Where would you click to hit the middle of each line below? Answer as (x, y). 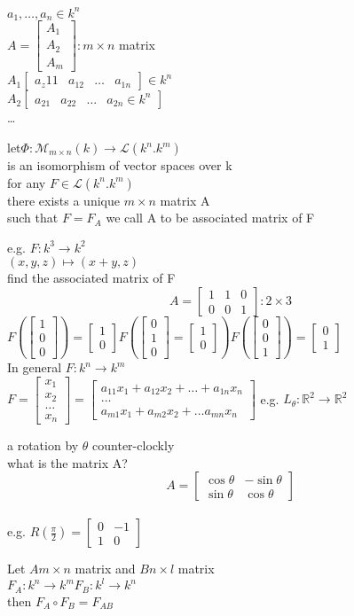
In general (35, 367)
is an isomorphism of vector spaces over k (120, 165)
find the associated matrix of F (91, 278)
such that (33, 218)
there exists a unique (63, 200)
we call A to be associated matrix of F (210, 218)
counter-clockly (134, 445)
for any (27, 182)
